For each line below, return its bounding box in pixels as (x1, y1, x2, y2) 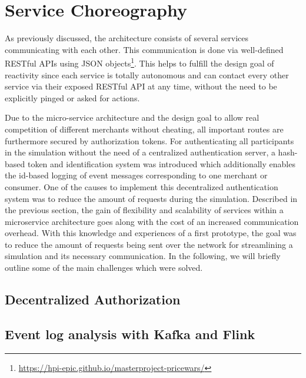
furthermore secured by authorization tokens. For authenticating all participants (5, 134, 294, 147)
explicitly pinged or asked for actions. (5, 91, 140, 104)
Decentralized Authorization (5, 290, 181, 309)
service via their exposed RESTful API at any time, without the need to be (5, 80, 277, 92)
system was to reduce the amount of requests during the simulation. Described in (5, 192, 298, 204)
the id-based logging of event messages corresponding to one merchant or (5, 169, 268, 181)
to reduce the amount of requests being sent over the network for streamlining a (5, 238, 293, 250)
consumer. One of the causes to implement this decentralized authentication (5, 180, 278, 193)
